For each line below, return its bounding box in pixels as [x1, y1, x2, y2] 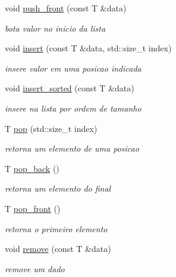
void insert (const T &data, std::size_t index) [5, 42, 172, 54]
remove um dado [5, 262, 65, 275]
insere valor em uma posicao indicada [5, 61, 142, 74]
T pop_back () [5, 162, 59, 174]
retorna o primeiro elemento [5, 222, 108, 235]
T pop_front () [5, 202, 61, 214]
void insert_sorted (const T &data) [5, 82, 134, 94]
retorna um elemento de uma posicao [5, 142, 139, 155]
